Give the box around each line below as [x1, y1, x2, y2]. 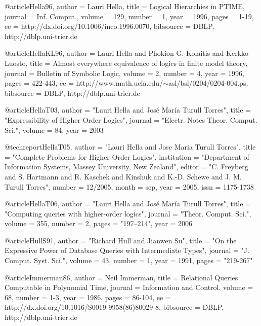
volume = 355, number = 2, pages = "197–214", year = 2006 [5, 218, 193, 229]
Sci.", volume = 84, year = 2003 [5, 124, 104, 135]
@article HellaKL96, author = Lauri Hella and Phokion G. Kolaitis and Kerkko [5, 48, 249, 58]
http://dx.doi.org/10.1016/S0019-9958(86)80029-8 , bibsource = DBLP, [5, 302, 224, 312]
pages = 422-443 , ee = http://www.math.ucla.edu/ [5, 78, 163, 88]
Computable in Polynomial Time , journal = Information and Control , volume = [5, 282, 253, 293]
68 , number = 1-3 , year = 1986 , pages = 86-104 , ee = [5, 292, 171, 302]
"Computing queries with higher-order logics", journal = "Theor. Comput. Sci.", [5, 208, 251, 219]
